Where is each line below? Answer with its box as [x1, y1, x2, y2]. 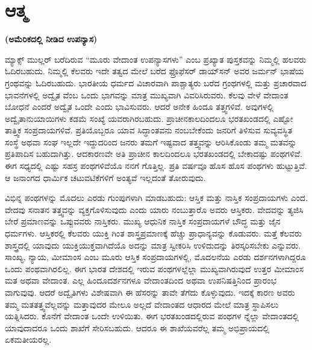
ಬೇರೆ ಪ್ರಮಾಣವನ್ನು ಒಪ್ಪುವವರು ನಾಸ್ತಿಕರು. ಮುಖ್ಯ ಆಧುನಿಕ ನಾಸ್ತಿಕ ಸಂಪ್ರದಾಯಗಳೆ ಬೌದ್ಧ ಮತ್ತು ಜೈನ [5, 215, 281, 227]
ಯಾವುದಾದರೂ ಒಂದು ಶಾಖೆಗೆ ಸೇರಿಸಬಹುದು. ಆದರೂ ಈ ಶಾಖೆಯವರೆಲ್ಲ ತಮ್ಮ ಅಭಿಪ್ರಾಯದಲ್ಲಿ [5, 321, 269, 334]
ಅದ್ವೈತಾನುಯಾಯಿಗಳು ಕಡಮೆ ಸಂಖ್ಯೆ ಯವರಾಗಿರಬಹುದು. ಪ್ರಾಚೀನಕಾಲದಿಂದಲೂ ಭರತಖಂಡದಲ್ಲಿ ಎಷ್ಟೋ [5, 112, 293, 124]
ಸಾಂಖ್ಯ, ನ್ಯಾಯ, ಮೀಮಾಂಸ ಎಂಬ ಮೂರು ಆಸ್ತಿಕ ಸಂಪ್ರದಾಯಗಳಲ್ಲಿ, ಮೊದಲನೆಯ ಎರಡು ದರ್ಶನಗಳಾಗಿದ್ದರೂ [5, 250, 306, 263]
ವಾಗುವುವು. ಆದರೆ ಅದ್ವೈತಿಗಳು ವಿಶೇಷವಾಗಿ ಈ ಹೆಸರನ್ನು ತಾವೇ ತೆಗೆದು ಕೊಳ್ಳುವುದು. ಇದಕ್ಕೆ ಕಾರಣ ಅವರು [5, 286, 295, 298]
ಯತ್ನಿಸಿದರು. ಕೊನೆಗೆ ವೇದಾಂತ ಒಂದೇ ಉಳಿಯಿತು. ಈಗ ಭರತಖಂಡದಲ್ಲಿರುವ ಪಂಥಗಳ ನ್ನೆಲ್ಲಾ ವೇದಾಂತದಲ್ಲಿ [5, 310, 299, 322]
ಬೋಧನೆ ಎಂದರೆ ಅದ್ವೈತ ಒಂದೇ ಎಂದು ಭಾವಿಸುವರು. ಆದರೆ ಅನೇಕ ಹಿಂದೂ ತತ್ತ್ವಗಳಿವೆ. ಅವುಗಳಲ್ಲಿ [5, 100, 274, 113]
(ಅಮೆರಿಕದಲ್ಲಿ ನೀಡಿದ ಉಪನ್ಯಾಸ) [5, 33, 98, 45]
